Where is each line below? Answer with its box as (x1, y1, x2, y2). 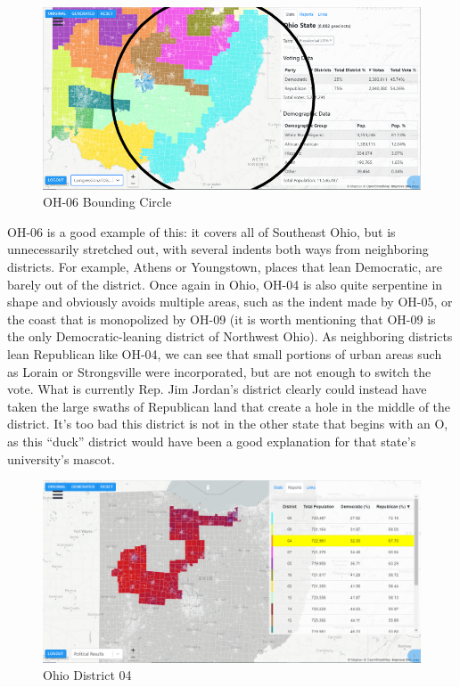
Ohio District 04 (43, 666, 132, 684)
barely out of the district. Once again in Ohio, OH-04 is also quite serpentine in (7, 274, 443, 293)
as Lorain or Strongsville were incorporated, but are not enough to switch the (7, 362, 431, 380)
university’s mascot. (7, 449, 115, 468)
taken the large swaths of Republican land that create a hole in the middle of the (7, 397, 451, 415)
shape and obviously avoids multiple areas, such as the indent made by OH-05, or (7, 292, 453, 311)
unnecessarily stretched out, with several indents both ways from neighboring (7, 240, 429, 258)
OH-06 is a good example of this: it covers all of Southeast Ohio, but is (7, 222, 396, 241)
